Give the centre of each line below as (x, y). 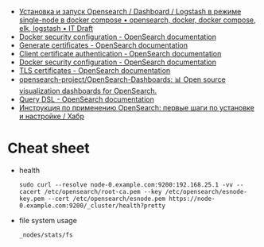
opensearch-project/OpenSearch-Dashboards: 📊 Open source (122, 79)
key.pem (31, 199)
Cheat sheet (49, 148)
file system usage (48, 220)
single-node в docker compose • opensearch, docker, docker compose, (137, 20)
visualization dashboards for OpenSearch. (88, 91)
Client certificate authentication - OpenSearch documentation (120, 54)
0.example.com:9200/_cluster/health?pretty (92, 206)
